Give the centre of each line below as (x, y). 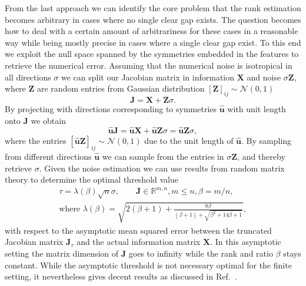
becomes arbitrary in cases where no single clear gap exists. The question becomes (153, 19)
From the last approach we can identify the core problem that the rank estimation (153, 8)
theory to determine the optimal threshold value (92, 179)
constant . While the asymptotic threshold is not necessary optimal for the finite (148, 265)
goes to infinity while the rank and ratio (201, 253)
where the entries (36, 141)
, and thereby (261, 157)
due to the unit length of (189, 141)
